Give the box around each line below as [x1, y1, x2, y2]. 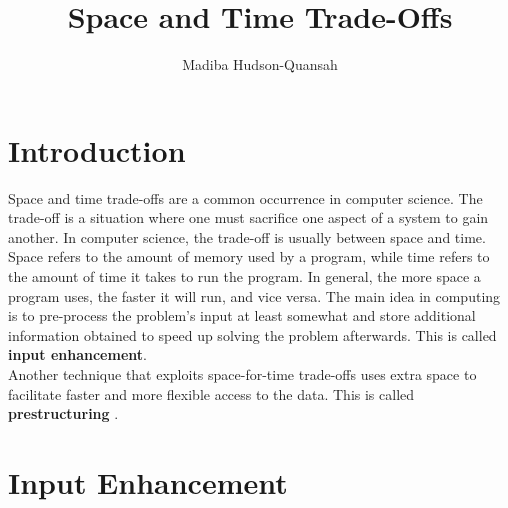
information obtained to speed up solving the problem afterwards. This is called [8, 324, 497, 345]
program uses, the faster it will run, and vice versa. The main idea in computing [8, 285, 501, 306]
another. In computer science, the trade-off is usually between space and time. [8, 226, 486, 247]
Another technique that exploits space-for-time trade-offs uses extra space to [8, 364, 477, 384]
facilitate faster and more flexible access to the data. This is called [8, 383, 415, 404]
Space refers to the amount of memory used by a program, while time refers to [8, 246, 490, 267]
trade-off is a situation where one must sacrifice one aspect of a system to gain [8, 207, 489, 228]
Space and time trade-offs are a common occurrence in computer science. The [8, 187, 483, 208]
